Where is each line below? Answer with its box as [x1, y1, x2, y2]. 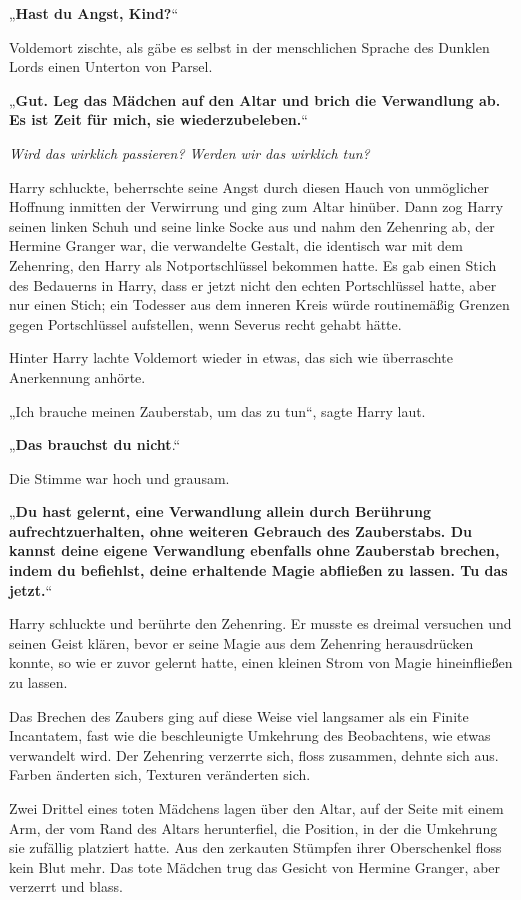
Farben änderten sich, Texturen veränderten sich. [9, 764, 311, 785]
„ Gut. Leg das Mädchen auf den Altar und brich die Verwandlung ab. [9, 89, 501, 110]
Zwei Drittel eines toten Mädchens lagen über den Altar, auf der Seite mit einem [9, 798, 504, 818]
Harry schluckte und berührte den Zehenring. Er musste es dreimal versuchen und [9, 613, 512, 634]
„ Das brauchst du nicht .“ [9, 434, 181, 455]
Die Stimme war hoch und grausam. [9, 467, 230, 488]
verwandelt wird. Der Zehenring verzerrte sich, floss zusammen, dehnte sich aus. [9, 744, 499, 765]
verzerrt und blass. [9, 876, 123, 897]
